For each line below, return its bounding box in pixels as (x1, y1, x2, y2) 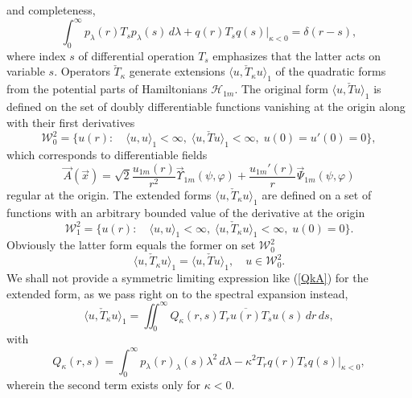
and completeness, (6, 2, 96, 18)
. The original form (234, 80, 328, 97)
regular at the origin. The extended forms (6, 186, 212, 203)
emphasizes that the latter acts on (212, 47, 381, 64)
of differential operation (78, 47, 195, 64)
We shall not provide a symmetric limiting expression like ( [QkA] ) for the (6, 269, 369, 285)
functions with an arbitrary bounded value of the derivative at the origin (6, 203, 365, 220)
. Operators (54, 63, 110, 80)
